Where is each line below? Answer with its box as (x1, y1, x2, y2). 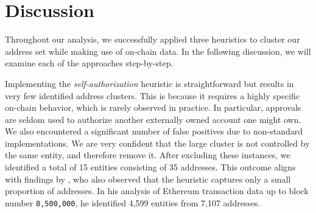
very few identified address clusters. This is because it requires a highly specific (5, 89, 300, 102)
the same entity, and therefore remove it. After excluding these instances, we (5, 148, 290, 161)
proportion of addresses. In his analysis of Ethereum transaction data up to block (5, 184, 309, 197)
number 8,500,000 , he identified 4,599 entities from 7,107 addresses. (5, 196, 261, 209)
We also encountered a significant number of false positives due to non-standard (5, 125, 303, 138)
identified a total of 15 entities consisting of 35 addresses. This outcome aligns (5, 161, 296, 173)
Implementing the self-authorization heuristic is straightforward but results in (5, 77, 294, 89)
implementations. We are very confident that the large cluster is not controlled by (5, 136, 310, 149)
